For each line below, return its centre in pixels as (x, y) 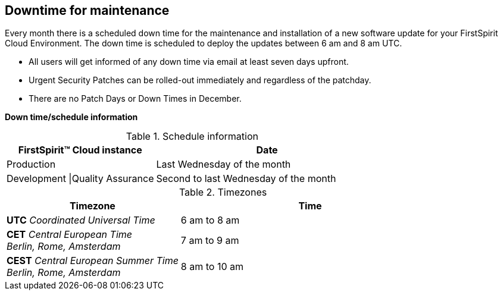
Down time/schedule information (71, 117)
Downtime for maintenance (87, 10)
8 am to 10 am (212, 267)
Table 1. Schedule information (192, 136)
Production (31, 164)
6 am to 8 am (210, 220)
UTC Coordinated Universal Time (81, 220)
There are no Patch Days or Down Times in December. (135, 99)
